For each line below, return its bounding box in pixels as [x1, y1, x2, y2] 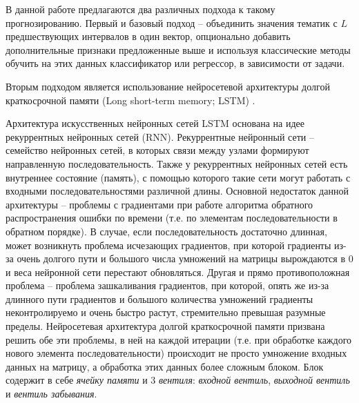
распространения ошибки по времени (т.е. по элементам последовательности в [6, 210, 338, 225]
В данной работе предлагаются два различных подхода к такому [6, 2, 275, 16]
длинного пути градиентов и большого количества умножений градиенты [6, 291, 313, 306]
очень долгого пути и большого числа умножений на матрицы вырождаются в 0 [17, 251, 353, 266]
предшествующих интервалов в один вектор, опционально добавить [6, 29, 291, 43]
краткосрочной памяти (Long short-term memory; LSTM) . [6, 92, 255, 107]
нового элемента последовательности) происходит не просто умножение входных [6, 346, 347, 360]
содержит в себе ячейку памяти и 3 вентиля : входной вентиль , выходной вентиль [6, 373, 350, 387]
